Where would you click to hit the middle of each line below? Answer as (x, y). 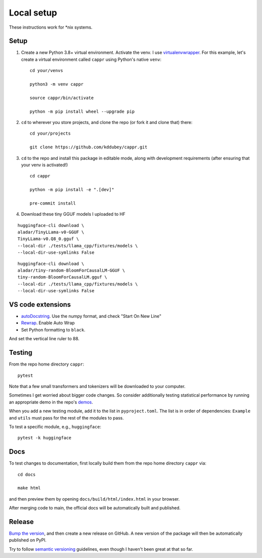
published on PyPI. (28, 540)
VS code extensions (40, 305)
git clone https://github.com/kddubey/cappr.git (89, 147)
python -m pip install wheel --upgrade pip (82, 111)
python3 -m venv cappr (57, 84)
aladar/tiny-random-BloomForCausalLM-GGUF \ (72, 270)
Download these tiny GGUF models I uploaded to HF (73, 214)
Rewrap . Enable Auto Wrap (48, 323)
